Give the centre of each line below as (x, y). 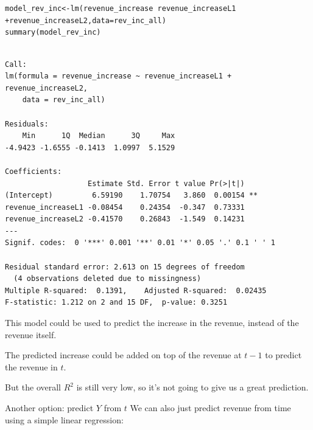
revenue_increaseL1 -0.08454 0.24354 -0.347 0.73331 (125, 207)
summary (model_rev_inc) (53, 33)
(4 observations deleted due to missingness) (107, 279)
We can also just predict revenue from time (210, 407)
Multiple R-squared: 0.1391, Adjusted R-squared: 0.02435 (136, 290)
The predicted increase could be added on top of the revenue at (123, 355)
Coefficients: (33, 171)
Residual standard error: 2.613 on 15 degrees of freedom (125, 267)
